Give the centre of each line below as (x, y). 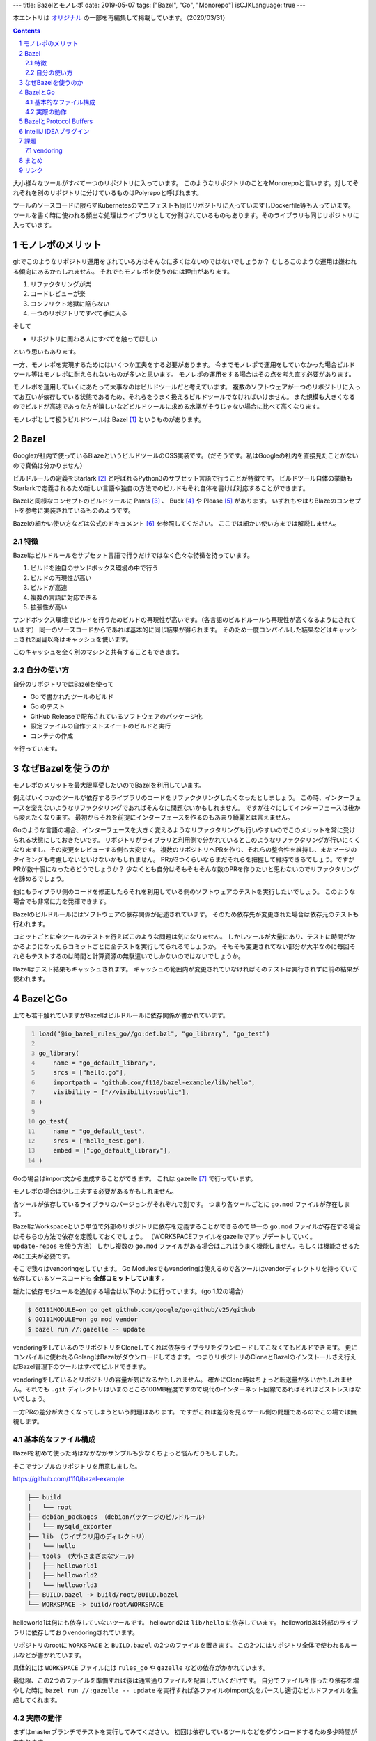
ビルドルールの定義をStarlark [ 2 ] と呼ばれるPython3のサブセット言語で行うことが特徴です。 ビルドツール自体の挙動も (183, 478)
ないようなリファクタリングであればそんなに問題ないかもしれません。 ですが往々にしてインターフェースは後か (202, 807)
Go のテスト (48, 706)
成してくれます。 (37, 1700)
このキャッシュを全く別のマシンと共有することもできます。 (98, 652)
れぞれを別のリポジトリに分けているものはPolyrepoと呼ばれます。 (108, 193)
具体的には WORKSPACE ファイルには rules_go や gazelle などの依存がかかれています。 (141, 1668)
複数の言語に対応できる (64, 597)
